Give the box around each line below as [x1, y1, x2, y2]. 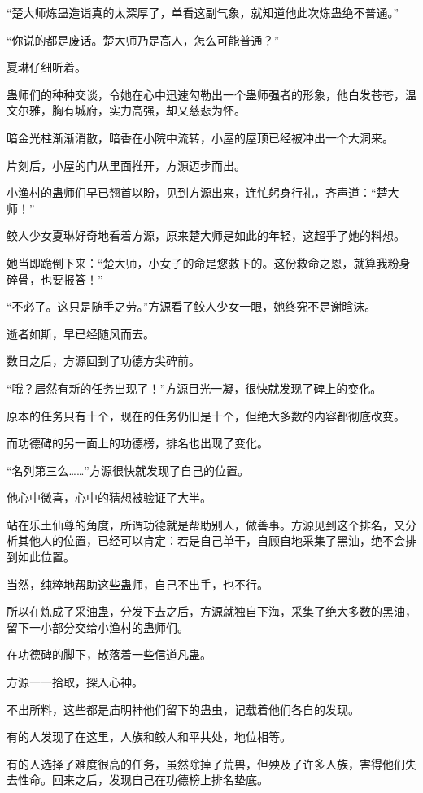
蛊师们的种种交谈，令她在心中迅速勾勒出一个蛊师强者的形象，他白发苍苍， [7, 85, 405, 102]
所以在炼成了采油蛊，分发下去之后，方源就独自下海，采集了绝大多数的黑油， [7, 603, 416, 620]
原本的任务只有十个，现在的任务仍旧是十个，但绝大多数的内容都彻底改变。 [7, 407, 405, 424]
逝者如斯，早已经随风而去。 [7, 325, 155, 342]
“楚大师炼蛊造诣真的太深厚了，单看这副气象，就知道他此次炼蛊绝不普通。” [7, 4, 399, 20]
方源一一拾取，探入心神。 [7, 673, 143, 691]
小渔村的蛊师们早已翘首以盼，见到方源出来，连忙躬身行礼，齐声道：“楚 [7, 184, 388, 201]
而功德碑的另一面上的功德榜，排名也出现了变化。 [7, 434, 268, 451]
